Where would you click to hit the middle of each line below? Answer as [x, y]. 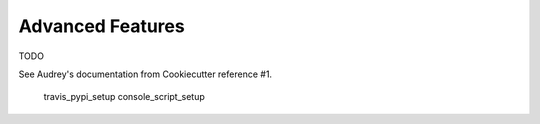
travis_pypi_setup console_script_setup [124, 97]
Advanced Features [101, 26]
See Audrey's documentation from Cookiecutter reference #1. [145, 74]
